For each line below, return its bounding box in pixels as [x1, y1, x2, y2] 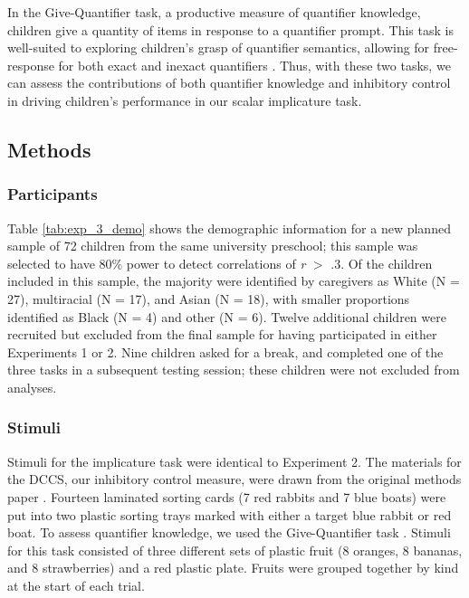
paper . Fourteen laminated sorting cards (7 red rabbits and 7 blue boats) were [7, 487, 446, 506]
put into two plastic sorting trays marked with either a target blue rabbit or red [7, 505, 452, 524]
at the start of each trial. [7, 575, 145, 594]
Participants [7, 183, 98, 205]
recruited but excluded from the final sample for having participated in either [7, 325, 437, 344]
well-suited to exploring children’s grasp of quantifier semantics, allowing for [7, 38, 430, 57]
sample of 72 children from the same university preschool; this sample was [7, 236, 418, 255]
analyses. [7, 377, 57, 396]
